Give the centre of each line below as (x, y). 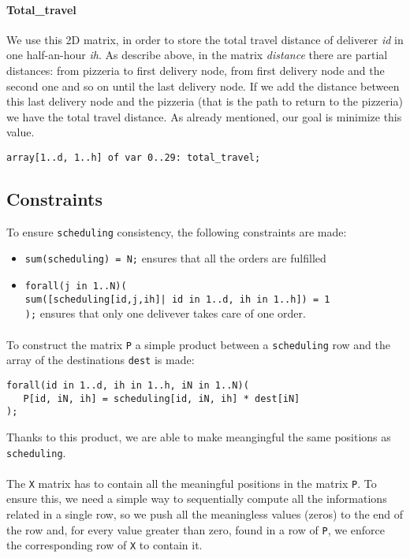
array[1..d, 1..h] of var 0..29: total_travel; (134, 157)
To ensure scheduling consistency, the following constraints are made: (177, 231)
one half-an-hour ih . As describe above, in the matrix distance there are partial (197, 55)
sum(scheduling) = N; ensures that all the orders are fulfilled (175, 258)
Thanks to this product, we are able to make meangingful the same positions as (199, 436)
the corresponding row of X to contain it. (104, 545)
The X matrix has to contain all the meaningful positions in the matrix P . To (192, 483)
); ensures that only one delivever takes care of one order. (165, 313)
